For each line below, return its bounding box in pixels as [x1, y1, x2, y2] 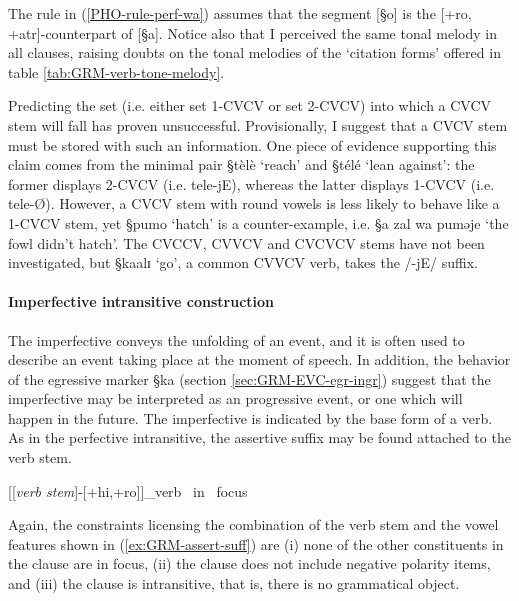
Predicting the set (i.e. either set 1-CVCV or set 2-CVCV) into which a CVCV [8, 95, 492, 116]
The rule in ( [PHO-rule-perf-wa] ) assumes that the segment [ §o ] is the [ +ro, [8, 3, 472, 23]
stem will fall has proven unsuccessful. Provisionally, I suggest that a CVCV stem [8, 114, 508, 135]
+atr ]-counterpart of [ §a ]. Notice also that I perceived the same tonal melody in [8, 22, 497, 43]
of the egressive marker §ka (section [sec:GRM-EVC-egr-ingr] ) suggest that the [8, 368, 491, 389]
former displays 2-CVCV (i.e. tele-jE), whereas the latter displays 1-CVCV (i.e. [8, 173, 495, 194]
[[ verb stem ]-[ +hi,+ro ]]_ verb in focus [8, 480, 248, 501]
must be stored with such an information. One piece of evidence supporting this [8, 134, 497, 155]
